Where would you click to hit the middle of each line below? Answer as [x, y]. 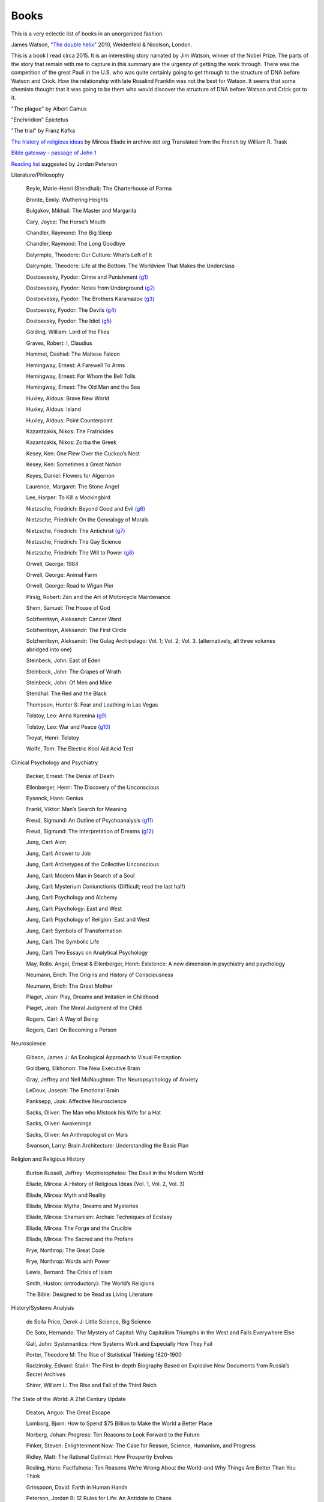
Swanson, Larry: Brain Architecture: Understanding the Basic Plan [107, 1145]
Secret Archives [46, 1374]
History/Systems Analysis [43, 1308]
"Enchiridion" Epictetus [40, 120]
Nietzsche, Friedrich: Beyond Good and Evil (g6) [86, 508]
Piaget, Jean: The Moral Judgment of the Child [84, 1008]
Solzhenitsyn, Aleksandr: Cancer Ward [74, 619]
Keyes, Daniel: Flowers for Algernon [70, 475]
